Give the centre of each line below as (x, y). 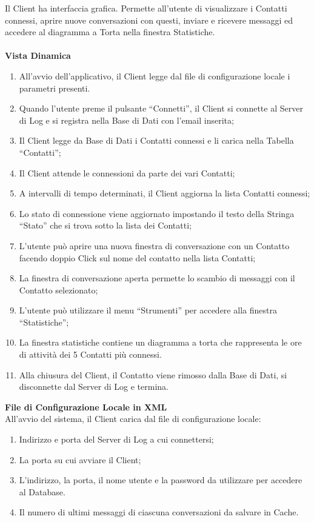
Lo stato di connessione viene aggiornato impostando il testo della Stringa (157, 213)
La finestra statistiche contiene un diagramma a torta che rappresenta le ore (160, 342)
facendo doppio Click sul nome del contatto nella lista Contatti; (137, 257)
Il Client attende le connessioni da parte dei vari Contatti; (127, 172)
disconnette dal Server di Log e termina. (94, 386)
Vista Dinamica (38, 55)
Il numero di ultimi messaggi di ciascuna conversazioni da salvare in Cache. (159, 512)
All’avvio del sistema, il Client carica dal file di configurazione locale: (133, 419)
